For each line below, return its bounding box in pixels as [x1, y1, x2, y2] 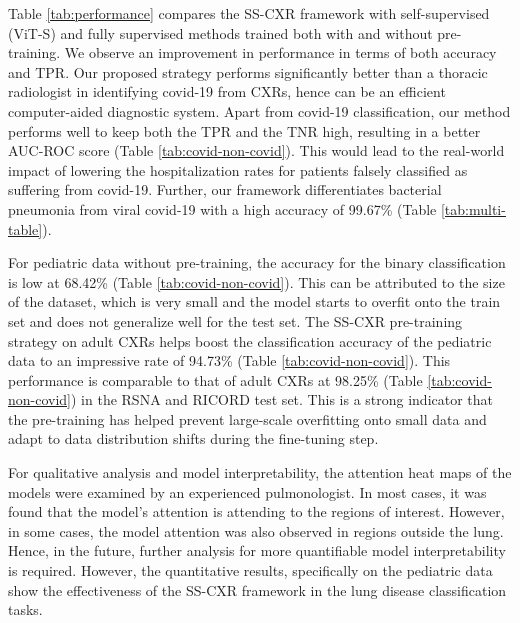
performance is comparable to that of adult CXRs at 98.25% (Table [8, 369, 423, 390]
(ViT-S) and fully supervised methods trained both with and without [8, 22, 433, 43]
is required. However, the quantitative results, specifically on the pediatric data [8, 560, 493, 581]
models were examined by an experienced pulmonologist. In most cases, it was [8, 481, 487, 502]
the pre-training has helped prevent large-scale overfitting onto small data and [8, 408, 487, 429]
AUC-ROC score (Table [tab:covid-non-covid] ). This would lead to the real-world [8, 140, 505, 161]
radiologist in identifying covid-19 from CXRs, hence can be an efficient [8, 81, 446, 102]
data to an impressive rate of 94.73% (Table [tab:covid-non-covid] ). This [8, 350, 451, 371]
